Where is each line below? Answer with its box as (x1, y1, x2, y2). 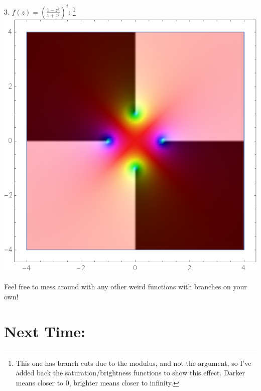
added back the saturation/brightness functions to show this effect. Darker (16, 367, 245, 378)
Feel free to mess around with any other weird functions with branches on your (4, 281, 247, 292)
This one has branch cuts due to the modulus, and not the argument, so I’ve (16, 357, 251, 368)
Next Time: (4, 321, 86, 341)
